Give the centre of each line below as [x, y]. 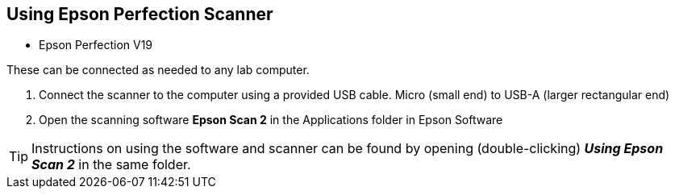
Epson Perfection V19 [96, 45]
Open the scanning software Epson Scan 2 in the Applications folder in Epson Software [271, 120]
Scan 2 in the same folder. [111, 165]
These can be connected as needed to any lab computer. [158, 70]
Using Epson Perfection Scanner [140, 14]
